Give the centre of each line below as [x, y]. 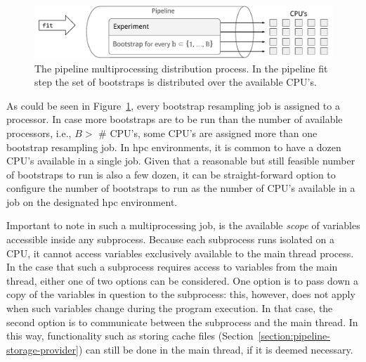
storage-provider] [43, 349]
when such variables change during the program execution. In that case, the [170, 308]
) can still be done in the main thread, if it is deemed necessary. [216, 349]
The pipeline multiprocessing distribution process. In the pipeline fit [181, 68]
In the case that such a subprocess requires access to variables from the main [172, 267]
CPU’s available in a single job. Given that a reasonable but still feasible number [181, 161]
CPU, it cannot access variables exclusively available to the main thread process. [180, 253]
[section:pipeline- [294, 336]
